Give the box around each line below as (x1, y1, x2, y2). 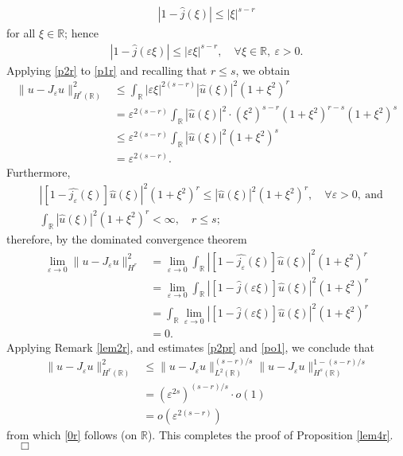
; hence (64, 25, 99, 41)
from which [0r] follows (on (6, 426, 138, 442)
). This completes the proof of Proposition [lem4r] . (147, 426, 393, 442)
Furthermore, (6, 164, 71, 181)
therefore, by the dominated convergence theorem (6, 230, 247, 247)
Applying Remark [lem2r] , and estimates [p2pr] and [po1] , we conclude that (6, 338, 374, 355)
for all (6, 25, 36, 41)
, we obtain (235, 61, 290, 78)
